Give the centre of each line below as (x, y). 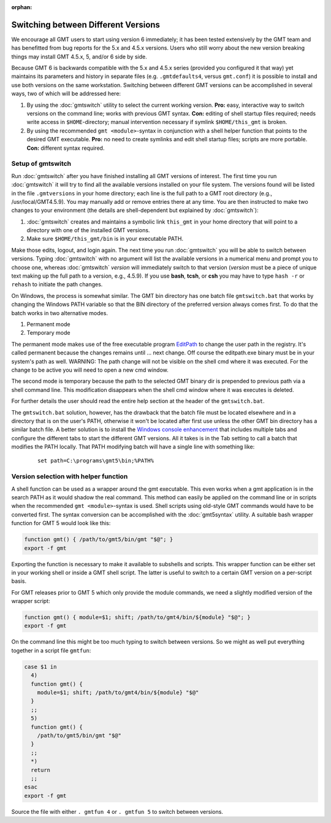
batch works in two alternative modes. (60, 313)
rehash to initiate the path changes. (57, 284)
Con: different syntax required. (66, 148)
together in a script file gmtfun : (51, 650)
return (41, 770)
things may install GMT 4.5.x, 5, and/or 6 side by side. (79, 57)
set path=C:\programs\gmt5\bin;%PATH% (96, 461)
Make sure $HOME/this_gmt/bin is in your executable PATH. (105, 239)
